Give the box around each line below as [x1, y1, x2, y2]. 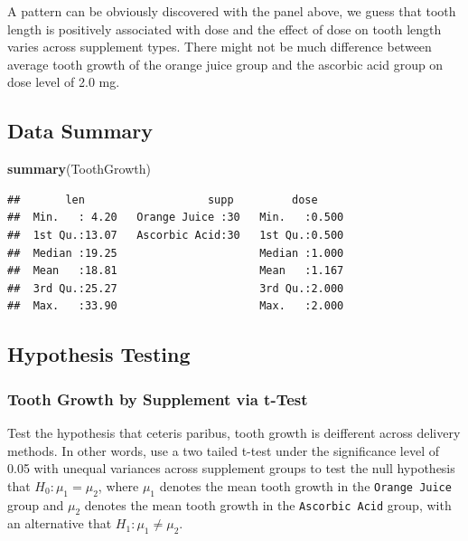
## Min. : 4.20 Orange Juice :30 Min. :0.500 [7, 211, 344, 224]
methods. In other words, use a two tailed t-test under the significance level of [7, 441, 440, 460]
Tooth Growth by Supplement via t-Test [7, 387, 308, 410]
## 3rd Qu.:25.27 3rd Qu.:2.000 [7, 281, 344, 295]
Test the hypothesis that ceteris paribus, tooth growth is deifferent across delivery [7, 422, 461, 441]
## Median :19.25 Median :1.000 [7, 246, 344, 260]
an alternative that [7, 514, 112, 533]
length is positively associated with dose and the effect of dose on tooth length [7, 19, 442, 38]
